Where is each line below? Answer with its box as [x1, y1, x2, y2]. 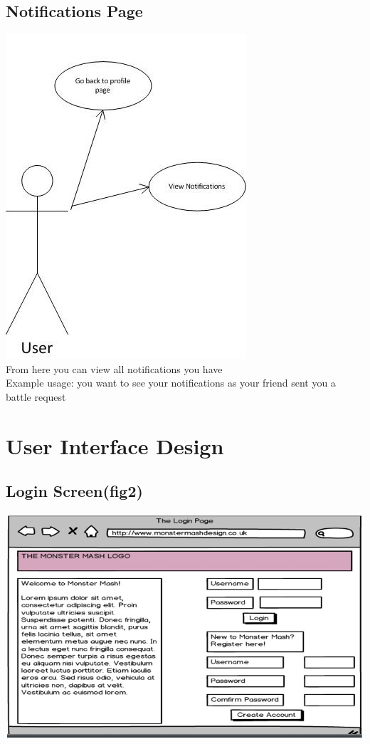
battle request [6, 389, 66, 404]
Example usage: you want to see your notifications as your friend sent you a [6, 375, 336, 390]
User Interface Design [6, 431, 224, 460]
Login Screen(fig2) [6, 480, 143, 502]
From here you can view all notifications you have [6, 361, 223, 376]
